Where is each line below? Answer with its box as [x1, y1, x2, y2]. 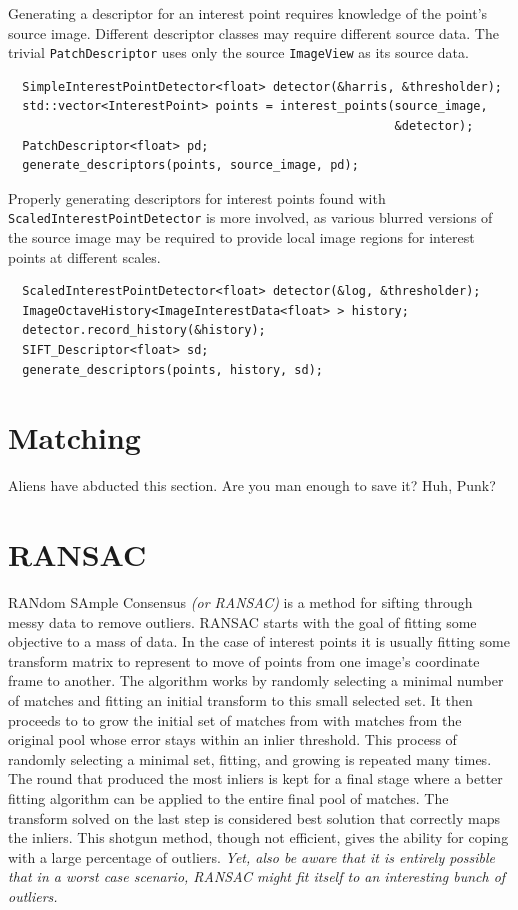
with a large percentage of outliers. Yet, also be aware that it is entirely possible [8, 846, 496, 867]
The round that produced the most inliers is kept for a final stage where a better [8, 768, 503, 789]
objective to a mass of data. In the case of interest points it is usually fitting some [8, 631, 510, 652]
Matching [8, 417, 141, 458]
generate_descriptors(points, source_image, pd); [22, 158, 359, 173]
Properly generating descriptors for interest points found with [8, 187, 386, 208]
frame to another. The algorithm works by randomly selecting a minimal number [8, 670, 504, 691]
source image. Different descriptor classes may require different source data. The [8, 22, 499, 43]
